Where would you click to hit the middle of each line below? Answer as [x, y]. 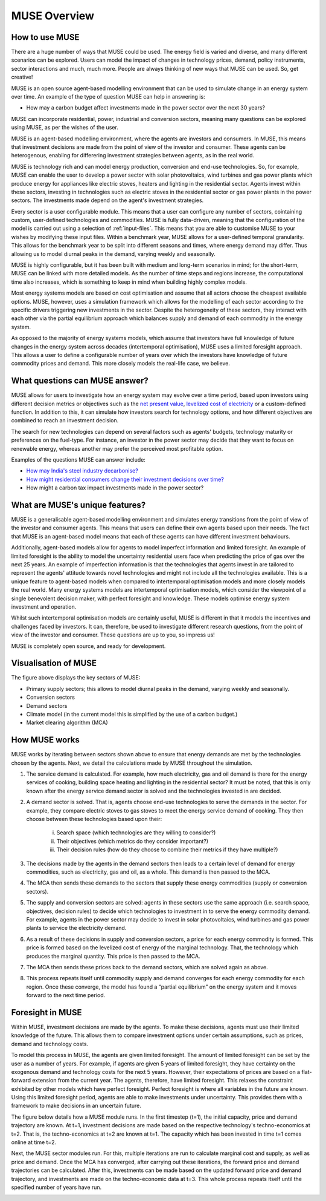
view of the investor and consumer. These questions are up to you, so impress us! [113, 635]
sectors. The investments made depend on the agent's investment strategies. [107, 200]
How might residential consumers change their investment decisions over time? [125, 479]
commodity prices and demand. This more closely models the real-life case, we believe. [121, 364]
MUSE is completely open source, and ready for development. [88, 646]
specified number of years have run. [56, 1187]
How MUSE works [45, 740]
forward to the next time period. [66, 995]
